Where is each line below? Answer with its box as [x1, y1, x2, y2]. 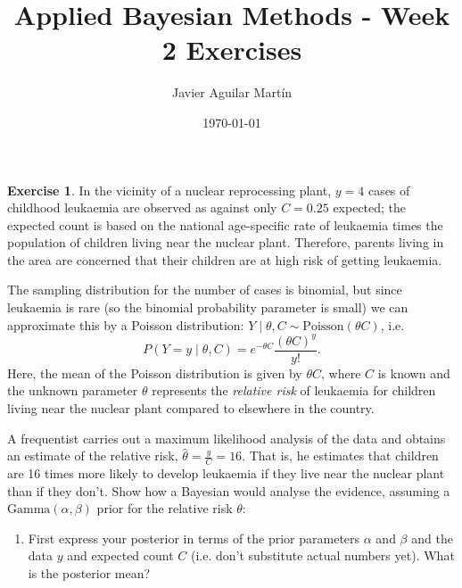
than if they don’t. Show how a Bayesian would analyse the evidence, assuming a [7, 481, 450, 500]
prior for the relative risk [96, 499, 233, 518]
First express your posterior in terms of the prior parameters [28, 528, 360, 547]
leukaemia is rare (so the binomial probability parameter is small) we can [7, 298, 408, 317]
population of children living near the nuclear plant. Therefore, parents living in [7, 233, 444, 252]
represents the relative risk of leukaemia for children [152, 381, 436, 400]
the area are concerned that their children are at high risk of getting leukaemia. [7, 250, 442, 269]
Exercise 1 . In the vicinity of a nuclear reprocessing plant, [7, 180, 332, 199]
